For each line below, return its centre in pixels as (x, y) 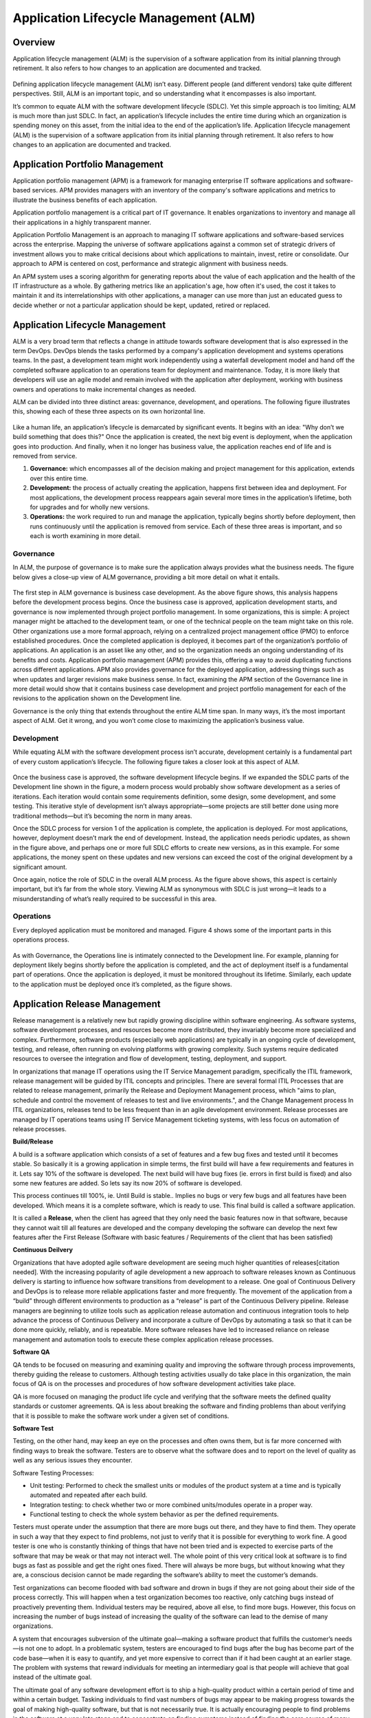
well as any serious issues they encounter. (73, 1460)
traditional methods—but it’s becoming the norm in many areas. (102, 816)
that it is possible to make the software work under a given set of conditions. (121, 1416)
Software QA (31, 1352)
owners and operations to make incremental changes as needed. (104, 389)
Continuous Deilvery (43, 1250)
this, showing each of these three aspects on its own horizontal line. (109, 412)
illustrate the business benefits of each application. (85, 200)
